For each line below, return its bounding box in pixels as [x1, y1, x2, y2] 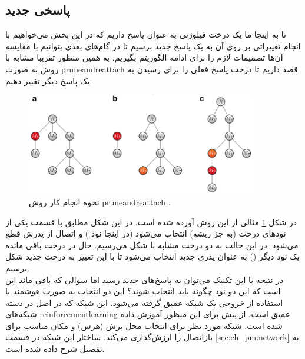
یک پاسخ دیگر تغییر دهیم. [5, 74, 92, 87]
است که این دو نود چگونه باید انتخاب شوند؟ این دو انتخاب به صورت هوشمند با [5, 285, 281, 297]
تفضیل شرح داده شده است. [5, 343, 105, 355]
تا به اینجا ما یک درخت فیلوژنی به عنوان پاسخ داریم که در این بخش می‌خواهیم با [5, 28, 287, 41]
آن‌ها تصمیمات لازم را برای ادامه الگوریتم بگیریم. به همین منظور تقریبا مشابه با [5, 51, 283, 64]
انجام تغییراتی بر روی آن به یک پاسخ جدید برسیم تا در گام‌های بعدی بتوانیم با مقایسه [5, 39, 301, 52]
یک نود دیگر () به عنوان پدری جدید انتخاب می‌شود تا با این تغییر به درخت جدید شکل [5, 250, 300, 262]
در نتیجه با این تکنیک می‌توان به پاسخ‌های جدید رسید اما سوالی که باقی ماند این [5, 273, 284, 285]
